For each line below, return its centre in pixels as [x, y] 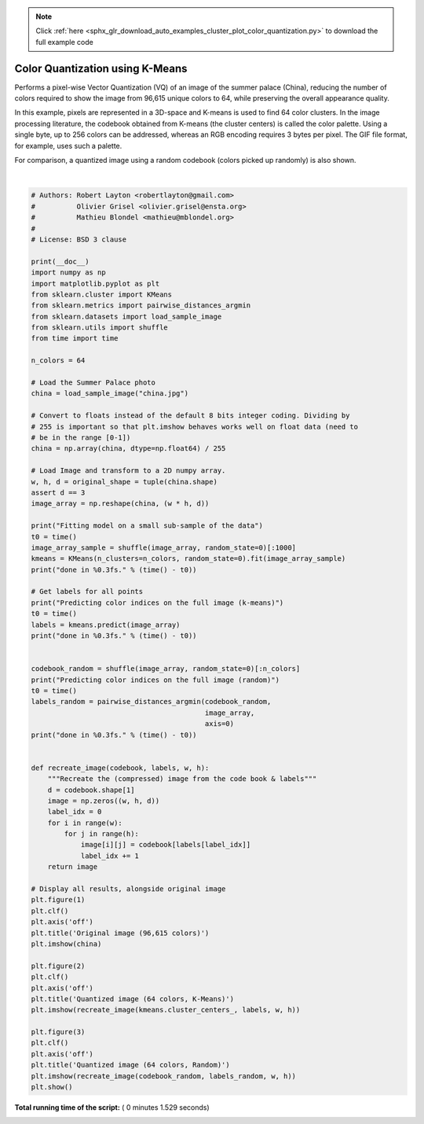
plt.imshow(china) [66, 943]
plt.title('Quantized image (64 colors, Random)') [131, 1065]
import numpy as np [68, 273]
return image [73, 867]
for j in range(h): [101, 834]
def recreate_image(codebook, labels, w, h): [120, 768]
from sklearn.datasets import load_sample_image [126, 316]
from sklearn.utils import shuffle [99, 328]
